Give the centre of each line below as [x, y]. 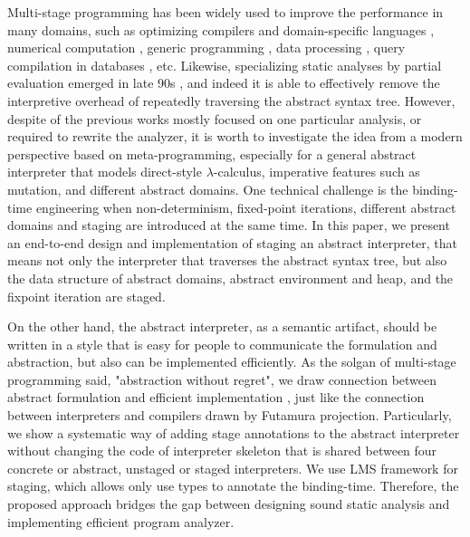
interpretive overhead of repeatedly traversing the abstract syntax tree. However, [231, 100]
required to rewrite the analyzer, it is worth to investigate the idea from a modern [235, 136]
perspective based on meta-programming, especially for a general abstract [212, 153]
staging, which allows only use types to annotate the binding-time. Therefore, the [233, 486]
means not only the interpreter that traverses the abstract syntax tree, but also [227, 260]
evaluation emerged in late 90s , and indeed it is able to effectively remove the [224, 83]
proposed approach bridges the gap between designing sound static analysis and [229, 504]
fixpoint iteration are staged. [86, 296]
